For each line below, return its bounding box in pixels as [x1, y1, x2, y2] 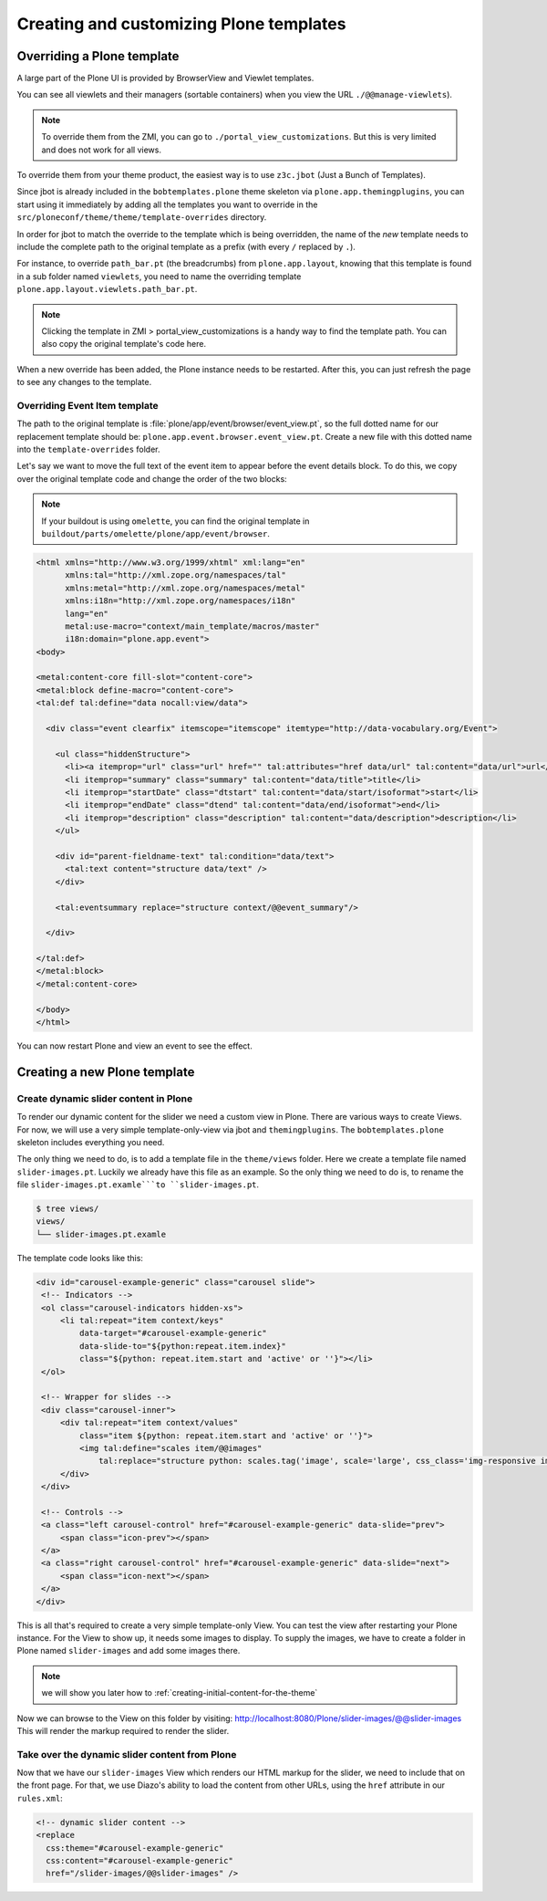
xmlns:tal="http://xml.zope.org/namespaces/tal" [65, 570, 286, 580]
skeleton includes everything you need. [16, 1136, 165, 1147]
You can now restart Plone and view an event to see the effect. [16, 1040, 253, 1051]
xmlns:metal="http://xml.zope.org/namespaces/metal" [65, 582, 305, 593]
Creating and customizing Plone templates [16, 14, 346, 34]
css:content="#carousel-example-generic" [46, 1855, 234, 1866]
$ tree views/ [36, 1204, 99, 1214]
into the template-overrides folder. [16, 444, 160, 455]
